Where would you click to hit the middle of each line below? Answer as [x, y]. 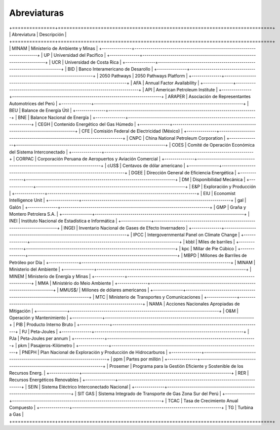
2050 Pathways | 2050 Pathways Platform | [143, 76]
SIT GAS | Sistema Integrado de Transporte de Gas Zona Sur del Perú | [149, 394]
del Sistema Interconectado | [39, 152]
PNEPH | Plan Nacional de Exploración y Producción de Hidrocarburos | [95, 352]
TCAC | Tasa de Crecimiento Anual [203, 400]
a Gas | [17, 414]
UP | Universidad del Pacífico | [75, 55]
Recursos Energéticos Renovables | [45, 380]
